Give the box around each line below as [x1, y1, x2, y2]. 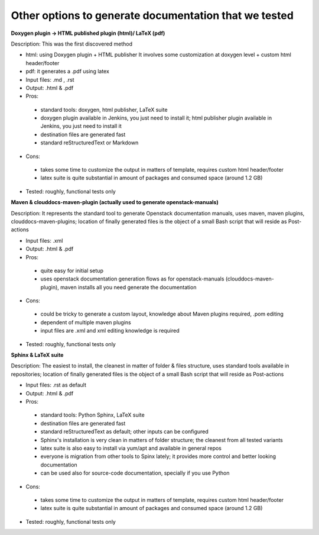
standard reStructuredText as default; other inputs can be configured [40, 428, 209, 435]
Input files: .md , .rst [25, 76, 74, 83]
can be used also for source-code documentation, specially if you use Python [40, 469, 230, 476]
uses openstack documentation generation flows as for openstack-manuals [40, 275, 224, 282]
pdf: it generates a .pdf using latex [25, 68, 109, 75]
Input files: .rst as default [25, 382, 87, 389]
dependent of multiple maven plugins [40, 318, 131, 325]
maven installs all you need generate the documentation [60, 283, 197, 291]
